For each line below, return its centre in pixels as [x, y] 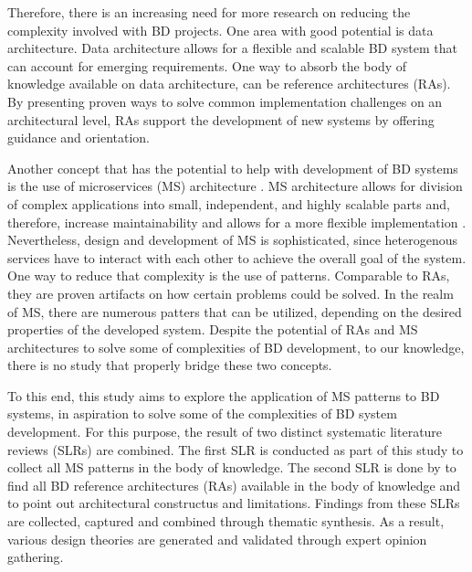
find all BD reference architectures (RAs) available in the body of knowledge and [234, 485]
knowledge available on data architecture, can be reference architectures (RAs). [229, 84]
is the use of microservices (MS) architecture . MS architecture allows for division [235, 186]
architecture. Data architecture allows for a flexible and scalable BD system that [232, 48]
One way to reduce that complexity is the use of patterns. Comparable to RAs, [229, 275]
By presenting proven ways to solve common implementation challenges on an [225, 101]
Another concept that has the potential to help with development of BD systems [233, 168]
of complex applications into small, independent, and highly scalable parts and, [229, 203]
